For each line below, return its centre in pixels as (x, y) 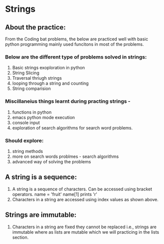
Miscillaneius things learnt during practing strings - (68, 101)
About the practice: (36, 27)
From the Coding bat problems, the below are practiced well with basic (77, 39)
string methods (27, 151)
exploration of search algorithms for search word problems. (72, 128)
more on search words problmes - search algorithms (65, 156)
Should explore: (24, 140)
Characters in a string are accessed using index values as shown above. (85, 199)
